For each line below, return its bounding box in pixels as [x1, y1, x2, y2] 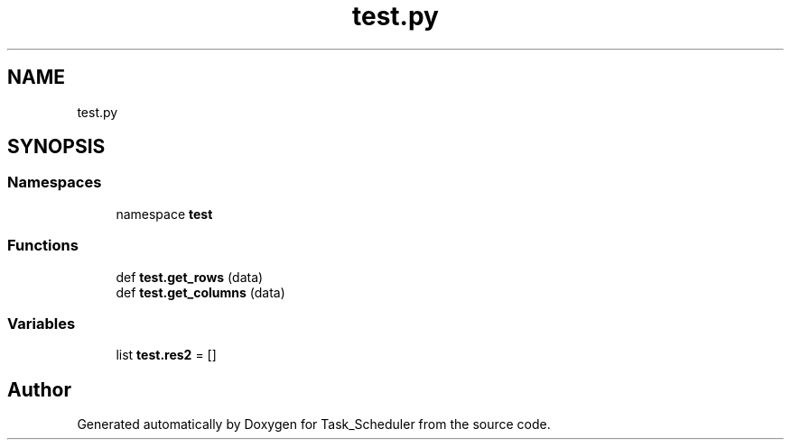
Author [7, 378, 71, 401]
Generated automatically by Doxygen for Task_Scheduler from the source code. [77, 416, 551, 433]
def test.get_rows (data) [116, 269, 264, 285]
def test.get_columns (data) [116, 284, 285, 300]
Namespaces [7, 173, 102, 192]
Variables [7, 314, 76, 333]
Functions [7, 236, 79, 255]
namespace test [116, 205, 213, 222]
